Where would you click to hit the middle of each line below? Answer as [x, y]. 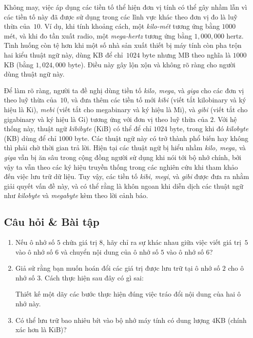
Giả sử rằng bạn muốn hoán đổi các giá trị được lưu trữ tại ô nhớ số [118, 268]
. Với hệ [225, 119]
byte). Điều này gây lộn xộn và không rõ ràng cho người [152, 64]
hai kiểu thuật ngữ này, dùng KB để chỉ [64, 54]
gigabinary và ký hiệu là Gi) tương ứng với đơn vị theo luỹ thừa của [106, 119]
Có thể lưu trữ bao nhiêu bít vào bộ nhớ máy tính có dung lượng [113, 320]
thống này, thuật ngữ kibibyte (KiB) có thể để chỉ [78, 129]
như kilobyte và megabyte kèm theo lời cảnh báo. [76, 195]
